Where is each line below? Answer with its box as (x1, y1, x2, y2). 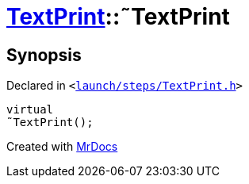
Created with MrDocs (6, 140, 118, 154)
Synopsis (6, 44, 82, 65)
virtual (6, 103, 54, 117)
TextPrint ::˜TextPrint (6, 3, 230, 30)
